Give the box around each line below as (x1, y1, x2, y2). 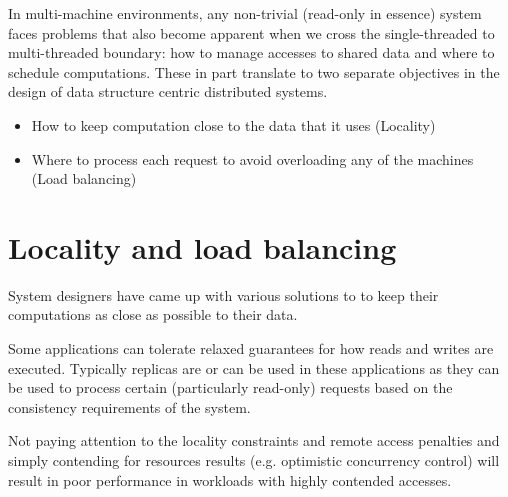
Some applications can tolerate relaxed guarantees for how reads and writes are (8, 338, 494, 359)
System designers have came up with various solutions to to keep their (8, 284, 439, 305)
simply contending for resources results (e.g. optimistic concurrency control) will (8, 450, 500, 471)
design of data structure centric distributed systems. (8, 81, 328, 102)
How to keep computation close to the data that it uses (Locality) (31, 114, 436, 135)
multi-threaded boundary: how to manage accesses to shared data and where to (8, 42, 495, 63)
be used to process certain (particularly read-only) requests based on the (8, 377, 453, 398)
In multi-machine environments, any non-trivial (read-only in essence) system (8, 3, 482, 23)
